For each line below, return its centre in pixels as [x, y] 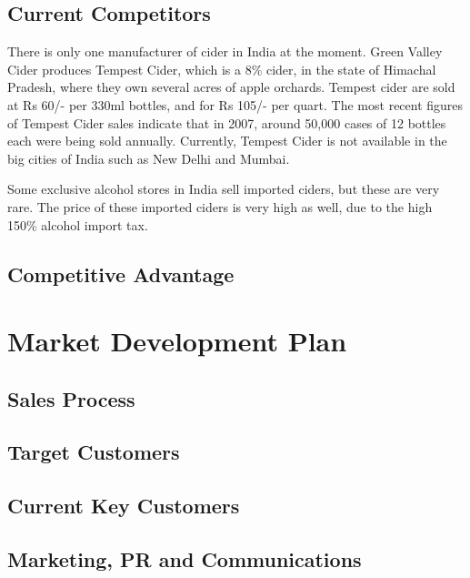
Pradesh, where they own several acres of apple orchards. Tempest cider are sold [231, 87]
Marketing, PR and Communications [185, 559]
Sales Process [71, 398]
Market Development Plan [177, 341]
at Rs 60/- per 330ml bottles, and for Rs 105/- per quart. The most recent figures [235, 104]
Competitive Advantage [121, 274]
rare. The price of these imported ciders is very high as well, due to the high [220, 206]
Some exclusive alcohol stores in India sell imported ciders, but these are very [224, 189]
